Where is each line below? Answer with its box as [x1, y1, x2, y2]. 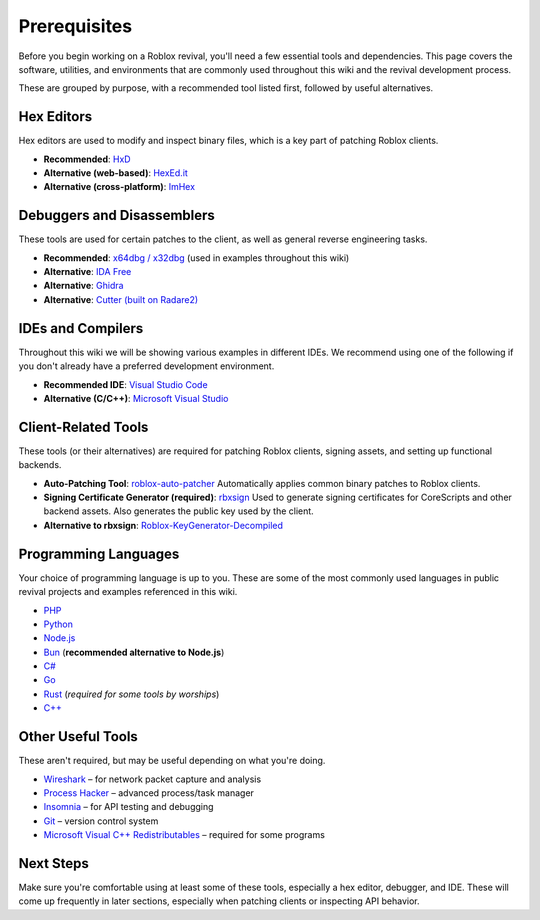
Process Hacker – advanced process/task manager [43, 786, 255, 799]
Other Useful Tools [18, 728, 139, 745]
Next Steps [18, 855, 89, 872]
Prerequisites [18, 15, 133, 37]
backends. [18, 459, 62, 471]
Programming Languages [18, 545, 180, 562]
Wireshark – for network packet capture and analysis [43, 773, 262, 785]
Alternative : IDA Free [43, 266, 132, 278]
